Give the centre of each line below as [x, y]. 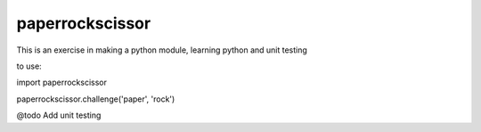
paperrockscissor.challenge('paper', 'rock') [96, 99]
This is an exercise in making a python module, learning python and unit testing [162, 50]
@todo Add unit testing [59, 115]
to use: [29, 66]
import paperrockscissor [61, 82]
